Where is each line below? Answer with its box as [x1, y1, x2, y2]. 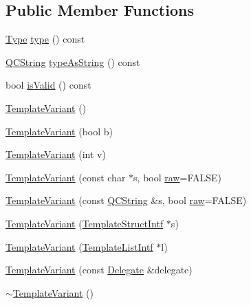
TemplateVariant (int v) [6, 147, 106, 161]
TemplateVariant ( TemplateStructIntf [6, 216, 164, 230]
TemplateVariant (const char [6, 170, 126, 184]
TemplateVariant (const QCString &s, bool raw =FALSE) [6, 193, 247, 207]
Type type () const [6, 32, 85, 46]
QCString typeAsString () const [6, 54, 140, 69]
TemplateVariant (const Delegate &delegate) [6, 262, 193, 277]
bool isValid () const [6, 78, 91, 92]
